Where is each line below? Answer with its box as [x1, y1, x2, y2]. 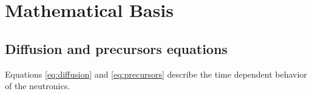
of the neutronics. [5, 79, 70, 92]
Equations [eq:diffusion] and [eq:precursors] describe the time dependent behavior [5, 67, 307, 80]
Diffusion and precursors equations [5, 39, 228, 58]
